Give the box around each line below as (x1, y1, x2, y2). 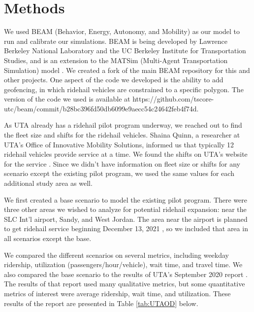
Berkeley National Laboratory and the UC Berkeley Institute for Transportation (4, 45, 246, 56)
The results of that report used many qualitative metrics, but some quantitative (4, 278, 245, 289)
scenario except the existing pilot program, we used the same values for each (4, 168, 234, 178)
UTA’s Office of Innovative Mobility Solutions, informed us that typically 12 (4, 139, 234, 149)
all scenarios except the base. (4, 233, 92, 243)
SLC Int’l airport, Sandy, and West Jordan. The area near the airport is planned (4, 213, 248, 224)
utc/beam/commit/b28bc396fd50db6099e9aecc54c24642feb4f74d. (4, 103, 199, 113)
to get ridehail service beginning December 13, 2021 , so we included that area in (4, 223, 248, 234)
